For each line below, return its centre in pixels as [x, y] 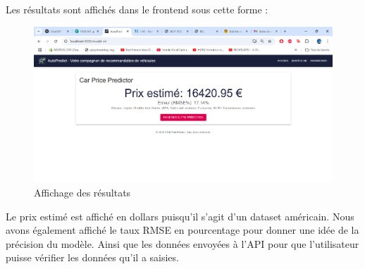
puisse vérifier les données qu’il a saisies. [92, 257]
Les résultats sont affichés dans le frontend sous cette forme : [137, 9]
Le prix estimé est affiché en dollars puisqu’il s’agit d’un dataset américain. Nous [180, 216]
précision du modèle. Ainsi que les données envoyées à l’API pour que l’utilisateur [182, 243]
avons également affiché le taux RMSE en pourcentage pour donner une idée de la [182, 230]
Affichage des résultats [82, 192]
